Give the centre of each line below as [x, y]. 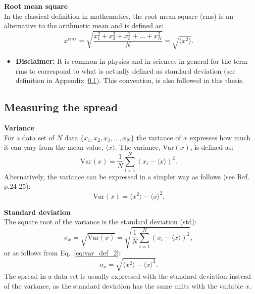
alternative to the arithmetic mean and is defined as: [84, 25]
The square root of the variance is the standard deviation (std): [100, 222]
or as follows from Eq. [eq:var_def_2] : [62, 253]
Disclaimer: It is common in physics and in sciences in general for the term [132, 61]
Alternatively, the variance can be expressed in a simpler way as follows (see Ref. [127, 176]
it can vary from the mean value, [54, 147]
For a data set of [29, 137]
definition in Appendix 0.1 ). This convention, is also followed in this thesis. [130, 80]
